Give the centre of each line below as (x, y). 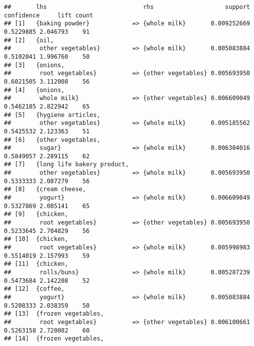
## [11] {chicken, (36, 264)
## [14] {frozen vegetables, (54, 339)
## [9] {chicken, (36, 214)
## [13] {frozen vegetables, (54, 314)
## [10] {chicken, (36, 239)
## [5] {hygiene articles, (52, 115)
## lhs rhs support (127, 7)
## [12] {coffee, (34, 289)
